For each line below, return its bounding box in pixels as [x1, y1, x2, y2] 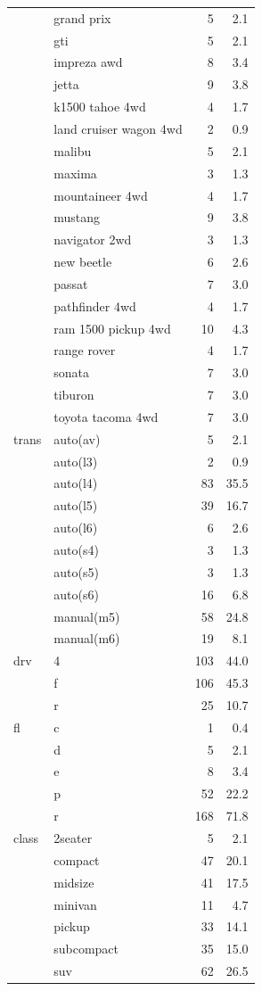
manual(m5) [53, 607, 120, 625]
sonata [53, 363, 89, 382]
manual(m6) [53, 629, 120, 648]
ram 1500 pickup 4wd [53, 318, 171, 337]
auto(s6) [53, 584, 99, 603]
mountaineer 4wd [53, 186, 148, 204]
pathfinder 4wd [53, 296, 136, 315]
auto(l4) [53, 474, 98, 492]
